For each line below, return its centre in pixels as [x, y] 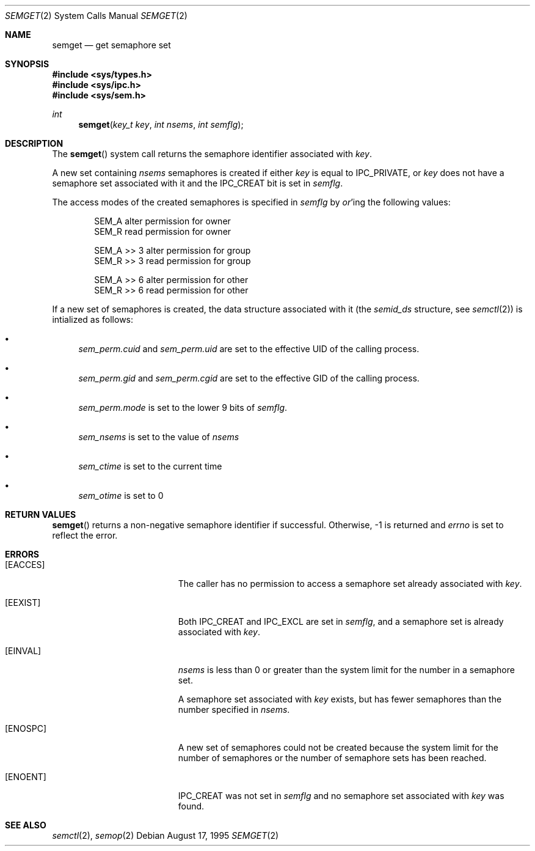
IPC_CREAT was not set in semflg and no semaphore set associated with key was [341, 796]
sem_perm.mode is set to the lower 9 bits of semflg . [183, 407]
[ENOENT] [26, 777]
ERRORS [22, 554]
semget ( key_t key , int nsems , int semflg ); [161, 124]
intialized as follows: [93, 319]
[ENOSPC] [26, 728]
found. [191, 806]
